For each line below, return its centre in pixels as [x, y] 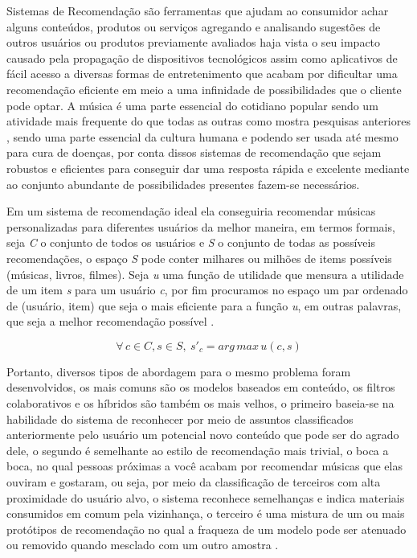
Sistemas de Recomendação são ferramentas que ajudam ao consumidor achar [198, 10]
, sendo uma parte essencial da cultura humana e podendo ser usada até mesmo [202, 136]
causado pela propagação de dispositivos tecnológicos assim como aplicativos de [202, 57]
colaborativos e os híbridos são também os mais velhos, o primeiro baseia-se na [200, 403]
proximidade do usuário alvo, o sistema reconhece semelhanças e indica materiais [206, 497]
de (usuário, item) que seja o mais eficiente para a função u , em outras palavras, [204, 305]
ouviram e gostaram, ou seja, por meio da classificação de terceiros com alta [194, 482]
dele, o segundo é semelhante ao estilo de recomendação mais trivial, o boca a [198, 450]
